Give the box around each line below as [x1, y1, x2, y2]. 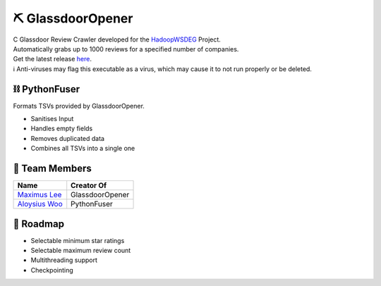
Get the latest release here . [13, 55, 92, 63]
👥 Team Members [13, 163, 92, 174]
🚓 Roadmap [13, 218, 65, 230]
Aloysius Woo [17, 199, 63, 209]
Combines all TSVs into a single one [30, 144, 135, 153]
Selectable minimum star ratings [30, 236, 125, 244]
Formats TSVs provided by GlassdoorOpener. [13, 101, 145, 110]
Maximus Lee [17, 190, 62, 200]
